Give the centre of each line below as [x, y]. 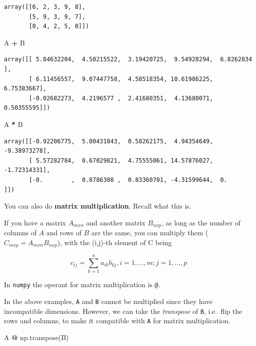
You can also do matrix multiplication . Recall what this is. [98, 206]
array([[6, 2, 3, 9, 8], [45, 7]
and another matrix [116, 222]
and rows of [64, 233]
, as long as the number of [201, 222]
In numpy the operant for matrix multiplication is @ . [82, 284]
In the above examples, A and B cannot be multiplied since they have [108, 301]
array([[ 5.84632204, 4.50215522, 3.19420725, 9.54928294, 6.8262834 [128, 60]
